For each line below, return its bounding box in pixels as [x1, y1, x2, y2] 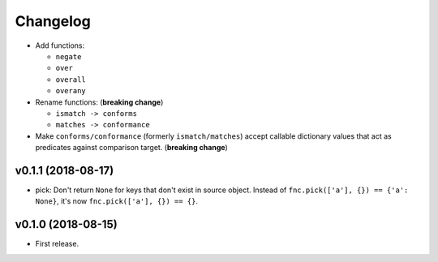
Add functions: [35, 41, 85, 50]
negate [55, 52, 82, 61]
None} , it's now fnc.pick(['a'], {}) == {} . [35, 196, 199, 206]
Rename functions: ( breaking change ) [35, 97, 164, 107]
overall [55, 75, 87, 84]
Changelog [15, 12, 91, 30]
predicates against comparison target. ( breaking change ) [35, 143, 229, 152]
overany [55, 86, 87, 96]
